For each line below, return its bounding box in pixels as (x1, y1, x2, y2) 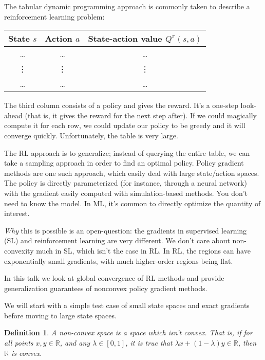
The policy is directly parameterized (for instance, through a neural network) (4, 177, 247, 188)
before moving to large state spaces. (4, 310, 117, 320)
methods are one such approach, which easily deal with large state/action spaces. (4, 167, 259, 178)
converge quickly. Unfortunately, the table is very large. (4, 130, 178, 140)
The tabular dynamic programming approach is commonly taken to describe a (4, 1, 250, 11)
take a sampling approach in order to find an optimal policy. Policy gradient (4, 157, 244, 168)
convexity (4, 245, 34, 256)
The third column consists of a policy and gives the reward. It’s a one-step (4, 100, 238, 111)
